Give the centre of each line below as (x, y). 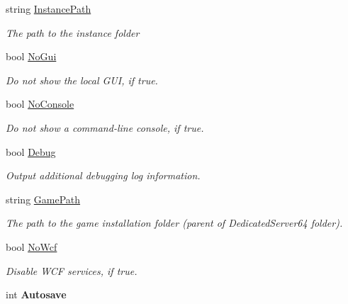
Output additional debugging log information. (103, 175)
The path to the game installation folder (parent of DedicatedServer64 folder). (174, 223)
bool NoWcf (32, 246)
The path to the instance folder (73, 32)
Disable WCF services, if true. (72, 270)
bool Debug (31, 151)
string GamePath (43, 199)
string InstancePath (49, 9)
